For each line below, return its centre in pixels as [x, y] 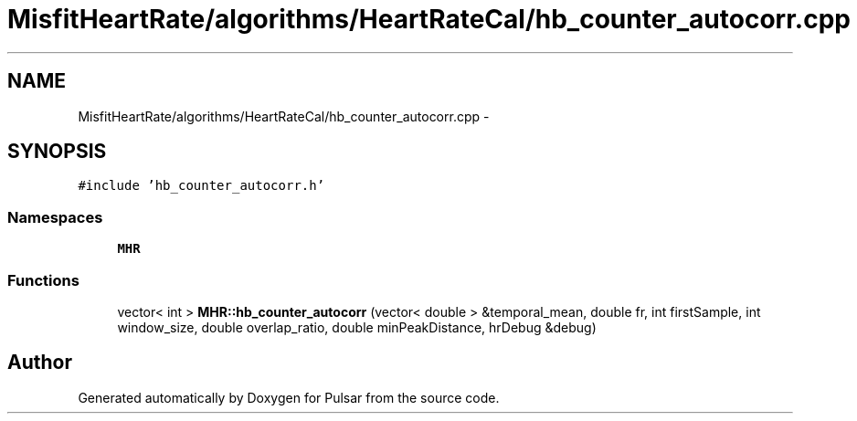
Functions [43, 280]
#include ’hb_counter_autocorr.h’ [201, 186]
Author [40, 363]
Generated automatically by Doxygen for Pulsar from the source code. [289, 397]
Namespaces [55, 217]
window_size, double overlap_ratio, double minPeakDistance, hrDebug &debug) [357, 327]
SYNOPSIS [57, 152]
